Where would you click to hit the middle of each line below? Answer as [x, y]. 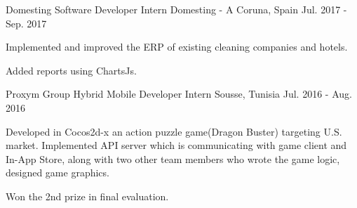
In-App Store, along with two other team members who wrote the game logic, [173, 158]
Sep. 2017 [26, 23]
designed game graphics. [58, 173]
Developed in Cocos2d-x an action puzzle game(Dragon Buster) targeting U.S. [174, 131]
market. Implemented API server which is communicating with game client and [176, 145]
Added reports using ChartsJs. [71, 70]
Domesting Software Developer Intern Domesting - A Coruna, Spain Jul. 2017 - [176, 9]
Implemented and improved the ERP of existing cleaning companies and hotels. [177, 47]
